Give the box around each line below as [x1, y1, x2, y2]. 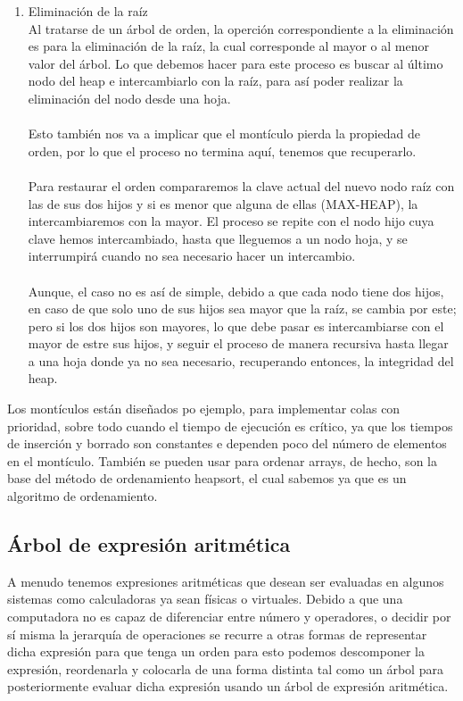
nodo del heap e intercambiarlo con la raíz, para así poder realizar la [28, 71, 403, 90]
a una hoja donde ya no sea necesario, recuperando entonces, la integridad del [28, 351, 454, 370]
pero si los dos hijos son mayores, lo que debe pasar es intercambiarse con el [28, 316, 444, 335]
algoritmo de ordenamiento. [7, 487, 158, 505]
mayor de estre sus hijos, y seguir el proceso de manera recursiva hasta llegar [28, 334, 449, 353]
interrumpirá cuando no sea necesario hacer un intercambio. [28, 246, 356, 265]
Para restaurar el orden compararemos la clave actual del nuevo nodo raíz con [28, 176, 455, 195]
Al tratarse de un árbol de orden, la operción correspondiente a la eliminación [28, 19, 454, 38]
